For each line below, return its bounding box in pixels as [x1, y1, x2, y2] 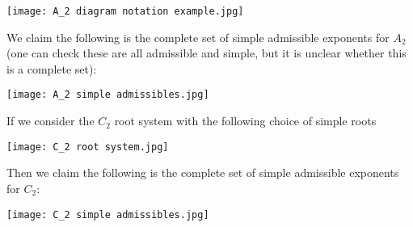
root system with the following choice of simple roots [114, 112, 377, 129]
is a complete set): [6, 60, 97, 77]
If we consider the [6, 112, 95, 129]
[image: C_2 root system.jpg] [6, 141, 169, 153]
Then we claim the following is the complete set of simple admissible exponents [6, 164, 399, 181]
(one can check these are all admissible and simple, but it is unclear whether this [6, 44, 407, 61]
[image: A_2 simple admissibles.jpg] [6, 89, 209, 101]
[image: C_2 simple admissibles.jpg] [6, 208, 209, 221]
